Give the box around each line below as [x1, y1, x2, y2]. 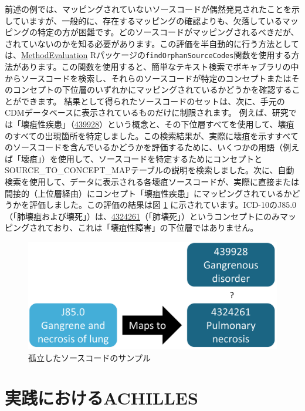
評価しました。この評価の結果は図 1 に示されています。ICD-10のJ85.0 [29, 198, 297, 211]
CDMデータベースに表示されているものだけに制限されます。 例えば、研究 [5, 106, 289, 119]
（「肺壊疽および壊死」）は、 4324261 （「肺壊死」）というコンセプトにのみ [5, 210, 280, 222]
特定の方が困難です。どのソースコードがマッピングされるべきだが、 [37, 26, 299, 38]
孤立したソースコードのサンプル [28, 351, 151, 363]
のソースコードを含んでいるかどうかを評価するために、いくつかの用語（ [5, 141, 283, 153]
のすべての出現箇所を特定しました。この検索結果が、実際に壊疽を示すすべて [5, 129, 299, 142]
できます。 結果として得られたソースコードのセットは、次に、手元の [21, 95, 285, 107]
